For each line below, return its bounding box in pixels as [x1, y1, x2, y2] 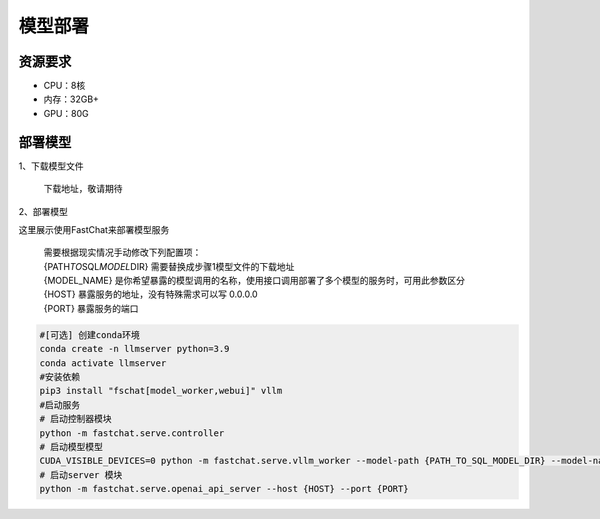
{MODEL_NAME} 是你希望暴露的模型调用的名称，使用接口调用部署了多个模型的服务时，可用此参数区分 [43, 275, 465, 287]
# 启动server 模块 [39, 469, 123, 480]
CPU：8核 [43, 80, 86, 92]
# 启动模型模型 [39, 441, 104, 452]
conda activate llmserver [39, 357, 167, 369]
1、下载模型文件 [18, 160, 84, 172]
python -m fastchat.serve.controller [39, 427, 225, 439]
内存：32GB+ [43, 93, 100, 105]
